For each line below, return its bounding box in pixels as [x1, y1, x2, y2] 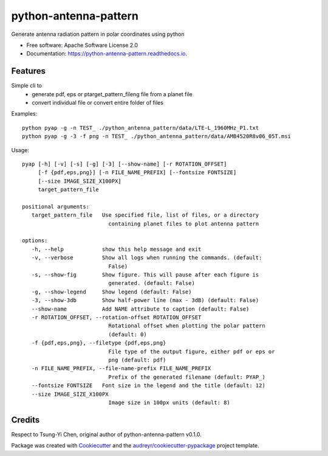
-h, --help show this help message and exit [31, 245, 202, 253]
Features [11, 66, 46, 76]
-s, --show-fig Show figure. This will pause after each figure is [31, 272, 259, 278]
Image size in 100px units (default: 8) [108, 399, 230, 406]
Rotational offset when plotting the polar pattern [108, 323, 265, 329]
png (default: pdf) [108, 356, 166, 363]
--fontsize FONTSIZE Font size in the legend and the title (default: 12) [31, 382, 265, 389]
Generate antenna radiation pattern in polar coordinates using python [11, 30, 185, 38]
